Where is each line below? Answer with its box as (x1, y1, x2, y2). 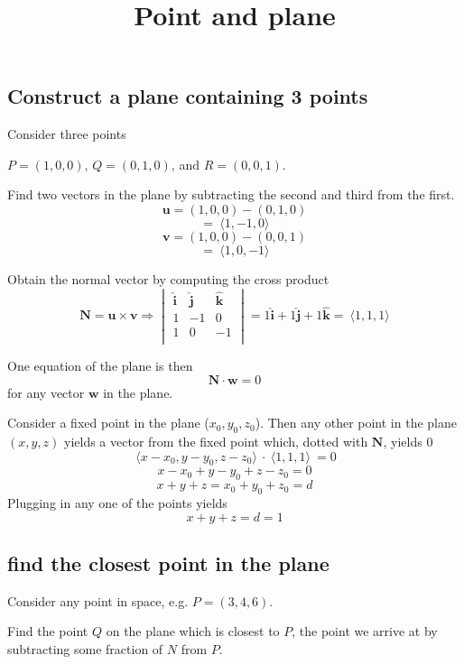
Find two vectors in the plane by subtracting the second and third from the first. (7, 185, 455, 204)
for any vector (7, 383, 85, 401)
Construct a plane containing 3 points (7, 82, 368, 110)
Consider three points (7, 124, 126, 143)
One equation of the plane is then (7, 356, 193, 375)
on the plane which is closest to (106, 622, 280, 641)
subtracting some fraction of (7, 640, 163, 659)
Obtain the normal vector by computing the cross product (7, 269, 329, 288)
